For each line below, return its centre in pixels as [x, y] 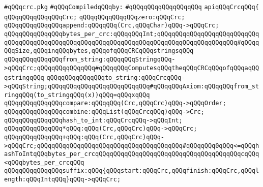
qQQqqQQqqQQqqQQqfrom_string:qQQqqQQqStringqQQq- [90, 59]
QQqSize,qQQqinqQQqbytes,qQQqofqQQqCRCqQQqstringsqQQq [99, 51]
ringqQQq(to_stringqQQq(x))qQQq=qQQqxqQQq [77, 95]
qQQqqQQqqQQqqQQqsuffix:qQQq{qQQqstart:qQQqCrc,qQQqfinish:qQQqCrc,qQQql [132, 171]
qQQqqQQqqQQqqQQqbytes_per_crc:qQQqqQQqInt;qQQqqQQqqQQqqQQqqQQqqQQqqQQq [132, 34]
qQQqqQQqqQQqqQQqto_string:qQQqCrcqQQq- [116, 78]
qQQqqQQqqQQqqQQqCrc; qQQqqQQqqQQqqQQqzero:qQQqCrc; [95, 17]
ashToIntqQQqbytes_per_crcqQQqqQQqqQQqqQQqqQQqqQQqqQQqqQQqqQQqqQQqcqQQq [132, 154]
